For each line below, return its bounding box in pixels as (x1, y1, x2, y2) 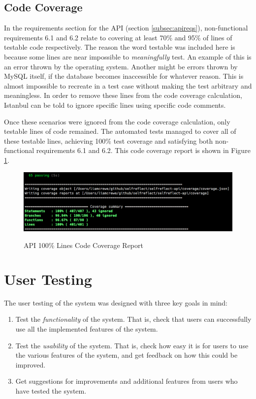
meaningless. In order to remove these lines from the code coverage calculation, (4, 90, 242, 100)
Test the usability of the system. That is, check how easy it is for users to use (15, 340, 249, 350)
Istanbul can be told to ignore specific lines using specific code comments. (4, 99, 226, 110)
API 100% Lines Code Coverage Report (24, 240, 143, 250)
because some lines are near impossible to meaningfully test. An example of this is (4, 51, 252, 61)
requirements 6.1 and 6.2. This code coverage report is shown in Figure (36, 145, 251, 155)
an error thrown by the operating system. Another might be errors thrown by (4, 61, 238, 71)
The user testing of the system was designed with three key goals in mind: (4, 297, 228, 307)
